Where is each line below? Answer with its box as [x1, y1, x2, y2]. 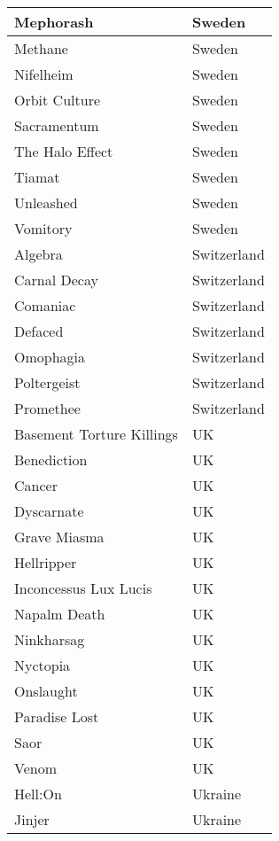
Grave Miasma [14, 526, 105, 547]
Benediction [14, 449, 88, 470]
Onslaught [14, 681, 78, 701]
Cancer [14, 475, 58, 495]
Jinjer [14, 809, 50, 829]
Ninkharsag [14, 629, 85, 650]
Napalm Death [14, 603, 105, 624]
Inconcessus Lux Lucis [14, 578, 152, 598]
